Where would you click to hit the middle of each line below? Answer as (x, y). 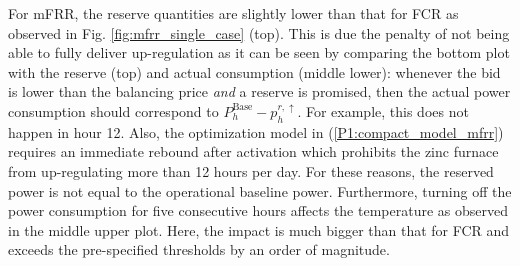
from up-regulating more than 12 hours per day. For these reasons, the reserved (251, 170)
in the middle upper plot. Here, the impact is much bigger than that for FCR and (259, 229)
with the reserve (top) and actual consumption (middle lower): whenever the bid (254, 71)
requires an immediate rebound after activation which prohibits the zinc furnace (253, 151)
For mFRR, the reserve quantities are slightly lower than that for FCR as (233, 13)
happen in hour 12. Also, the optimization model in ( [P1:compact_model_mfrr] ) (256, 131)
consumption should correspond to (113, 110)
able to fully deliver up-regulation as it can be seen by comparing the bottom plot (259, 52)
